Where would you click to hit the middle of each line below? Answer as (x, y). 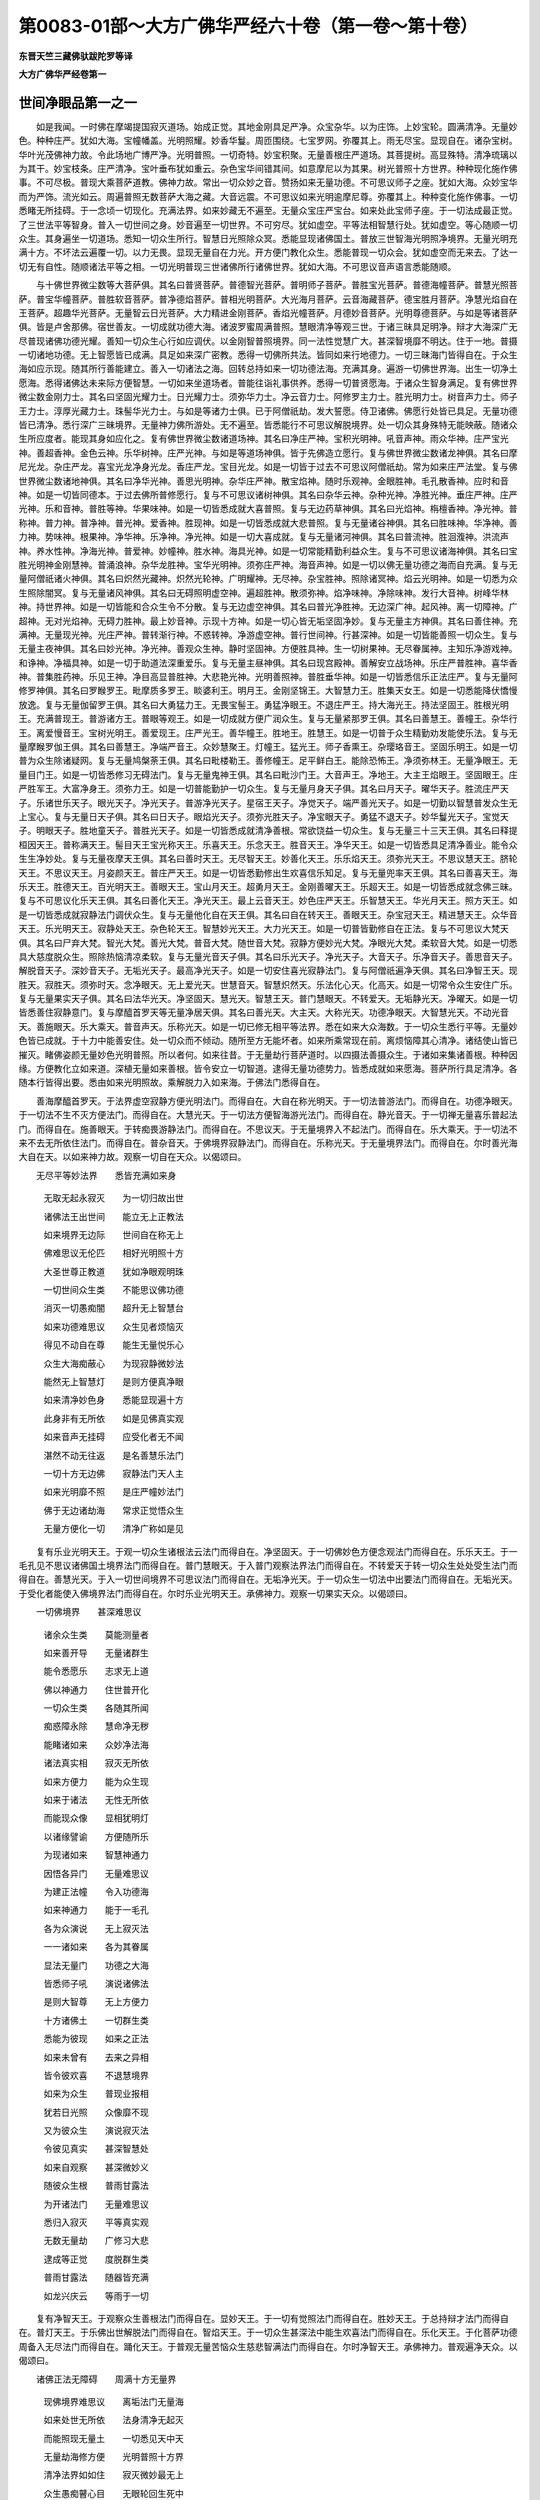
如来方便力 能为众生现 (96, 1781)
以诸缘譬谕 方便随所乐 (96, 1836)
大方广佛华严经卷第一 (62, 74)
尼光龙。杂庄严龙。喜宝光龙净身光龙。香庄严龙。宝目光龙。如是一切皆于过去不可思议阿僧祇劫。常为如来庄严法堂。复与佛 (268, 467)
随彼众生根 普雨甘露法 (96, 2186)
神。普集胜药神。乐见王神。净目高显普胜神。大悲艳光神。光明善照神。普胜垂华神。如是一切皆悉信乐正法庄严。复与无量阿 (268, 677)
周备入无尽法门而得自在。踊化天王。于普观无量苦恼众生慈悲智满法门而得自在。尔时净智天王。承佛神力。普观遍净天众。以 (268, 2346)
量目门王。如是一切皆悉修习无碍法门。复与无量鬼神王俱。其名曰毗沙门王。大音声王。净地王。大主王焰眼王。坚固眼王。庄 (268, 774)
